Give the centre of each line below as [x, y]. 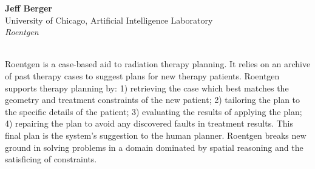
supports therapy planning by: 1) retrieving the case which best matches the [147, 88]
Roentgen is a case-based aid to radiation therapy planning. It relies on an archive [158, 64]
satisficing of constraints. [51, 159]
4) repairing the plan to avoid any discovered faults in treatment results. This [149, 123]
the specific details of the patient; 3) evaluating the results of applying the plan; [154, 111]
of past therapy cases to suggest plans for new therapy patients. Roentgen [142, 75]
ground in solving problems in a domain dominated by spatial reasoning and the [154, 147]
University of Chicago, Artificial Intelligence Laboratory [109, 20]
